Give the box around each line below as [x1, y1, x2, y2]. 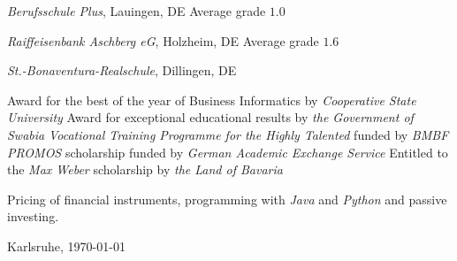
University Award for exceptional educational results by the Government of [7, 108, 414, 127]
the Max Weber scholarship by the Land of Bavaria [7, 160, 283, 179]
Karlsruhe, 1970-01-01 [7, 236, 126, 255]
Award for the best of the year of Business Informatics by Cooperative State [7, 90, 416, 109]
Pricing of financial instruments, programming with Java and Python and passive [7, 189, 447, 208]
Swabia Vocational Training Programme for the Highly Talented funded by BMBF [7, 125, 449, 143]
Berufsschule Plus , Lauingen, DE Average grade [7, 2, 266, 19]
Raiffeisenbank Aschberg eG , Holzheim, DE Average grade [7, 31, 319, 50]
